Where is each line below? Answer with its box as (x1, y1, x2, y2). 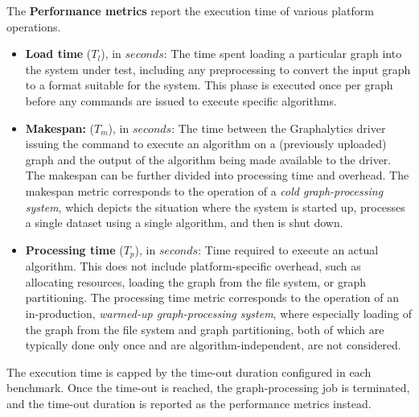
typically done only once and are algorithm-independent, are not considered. (25, 336, 401, 353)
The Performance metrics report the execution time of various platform (6, 2, 374, 19)
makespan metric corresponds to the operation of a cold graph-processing (25, 182, 384, 199)
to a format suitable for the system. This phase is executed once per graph (25, 76, 393, 93)
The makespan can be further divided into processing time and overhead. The (25, 167, 409, 184)
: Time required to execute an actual (198, 241, 379, 258)
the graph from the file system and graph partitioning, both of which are (25, 320, 384, 337)
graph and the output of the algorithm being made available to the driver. (25, 151, 392, 167)
